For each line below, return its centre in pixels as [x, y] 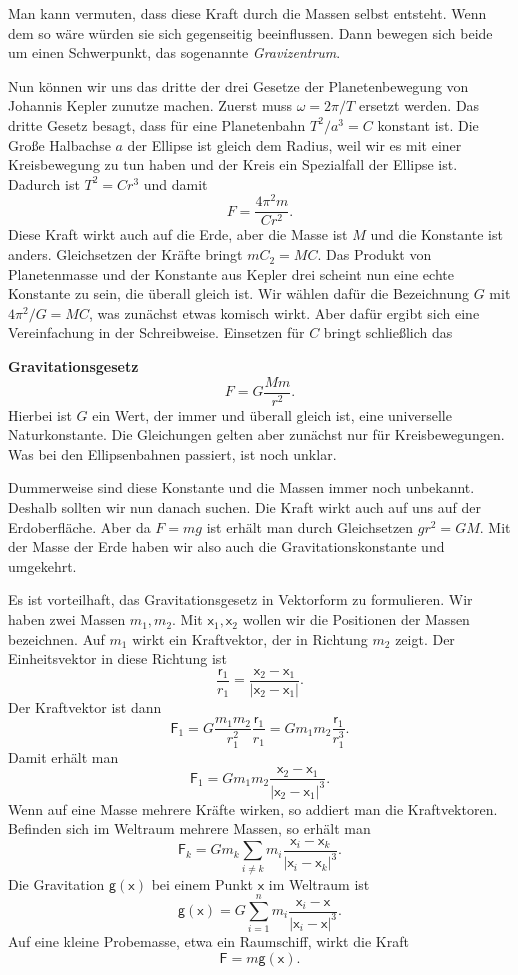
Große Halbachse [59, 144]
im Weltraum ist [319, 883]
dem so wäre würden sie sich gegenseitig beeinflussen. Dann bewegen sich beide [250, 32]
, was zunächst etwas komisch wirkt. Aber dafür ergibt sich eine [284, 312]
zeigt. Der [425, 638]
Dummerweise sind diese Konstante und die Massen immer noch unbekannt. [241, 487]
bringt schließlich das [388, 332]
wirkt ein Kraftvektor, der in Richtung [250, 638]
